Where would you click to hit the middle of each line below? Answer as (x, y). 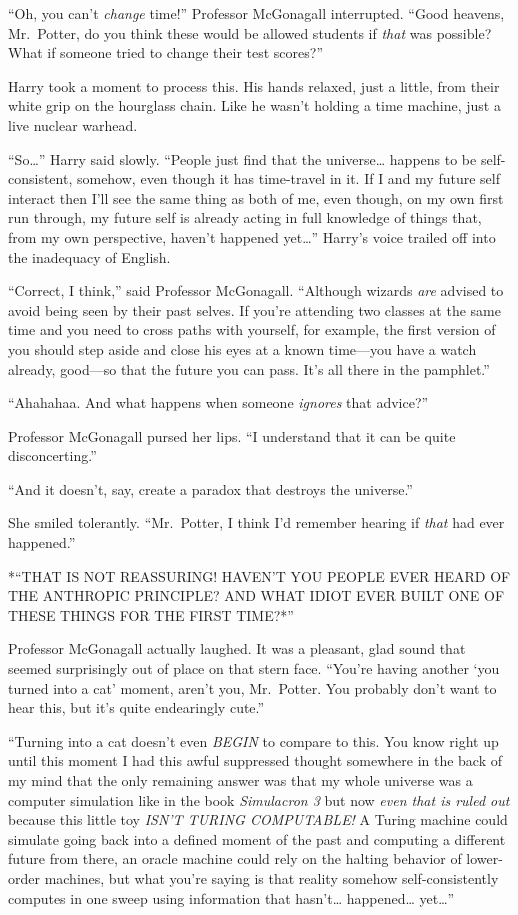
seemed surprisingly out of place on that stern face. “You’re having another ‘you (254, 668)
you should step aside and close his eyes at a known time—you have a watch (242, 348)
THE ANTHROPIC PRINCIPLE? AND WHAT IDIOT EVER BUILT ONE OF (256, 595)
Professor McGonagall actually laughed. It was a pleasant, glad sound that (237, 648)
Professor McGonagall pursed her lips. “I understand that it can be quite (232, 435)
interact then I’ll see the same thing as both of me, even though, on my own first (256, 197)
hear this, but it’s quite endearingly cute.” (136, 707)
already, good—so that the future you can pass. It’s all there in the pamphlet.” (249, 368)
